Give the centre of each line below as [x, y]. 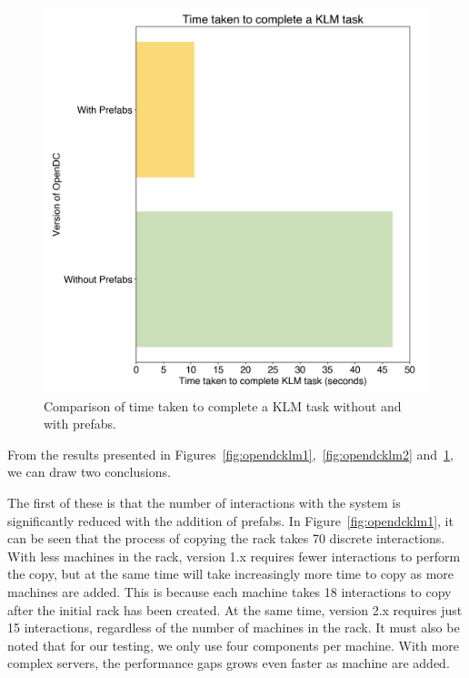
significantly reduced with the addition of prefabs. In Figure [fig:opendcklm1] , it [230, 520]
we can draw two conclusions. [89, 472]
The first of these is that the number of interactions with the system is [204, 502]
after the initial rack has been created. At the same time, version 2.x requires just [235, 609]
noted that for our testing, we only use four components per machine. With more [234, 645]
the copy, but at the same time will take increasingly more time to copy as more [231, 574]
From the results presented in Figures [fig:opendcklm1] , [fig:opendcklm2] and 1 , [230, 454]
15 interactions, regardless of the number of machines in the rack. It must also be [234, 627]
